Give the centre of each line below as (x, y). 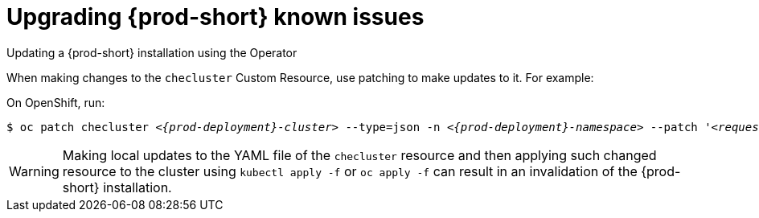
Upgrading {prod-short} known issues (215, 17)
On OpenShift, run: (56, 102)
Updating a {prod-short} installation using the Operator (152, 52)
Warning (34, 171)
